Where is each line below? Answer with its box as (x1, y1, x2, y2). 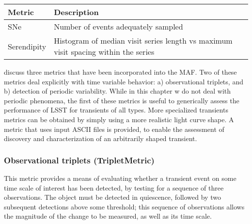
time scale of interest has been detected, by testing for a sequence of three (4, 182, 224, 192)
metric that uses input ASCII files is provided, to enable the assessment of (4, 124, 224, 134)
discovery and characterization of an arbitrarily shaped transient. (4, 133, 197, 144)
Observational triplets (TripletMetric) (4, 154, 155, 166)
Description (54, 6, 99, 17)
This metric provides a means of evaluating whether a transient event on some (4, 173, 236, 183)
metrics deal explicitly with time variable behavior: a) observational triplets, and (4, 76, 243, 86)
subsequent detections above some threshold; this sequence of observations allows (4, 201, 245, 211)
